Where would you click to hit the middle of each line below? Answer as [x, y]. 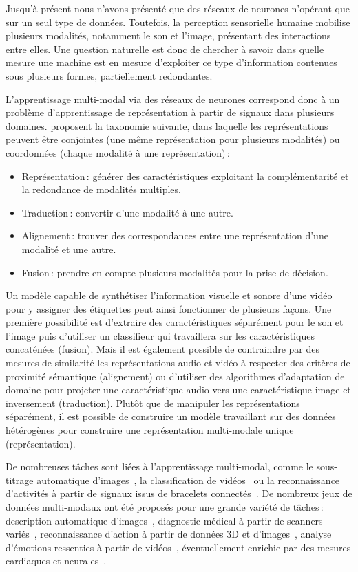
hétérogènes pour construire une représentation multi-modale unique [150, 430]
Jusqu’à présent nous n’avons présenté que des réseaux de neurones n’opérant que [178, 8]
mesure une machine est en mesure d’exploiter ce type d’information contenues [171, 62]
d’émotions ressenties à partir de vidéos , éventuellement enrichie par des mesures [178, 547]
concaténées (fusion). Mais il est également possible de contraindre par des [163, 349]
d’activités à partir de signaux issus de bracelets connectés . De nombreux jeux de [179, 493]
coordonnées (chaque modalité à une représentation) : [118, 152]
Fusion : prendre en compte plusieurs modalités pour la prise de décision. [175, 272]
